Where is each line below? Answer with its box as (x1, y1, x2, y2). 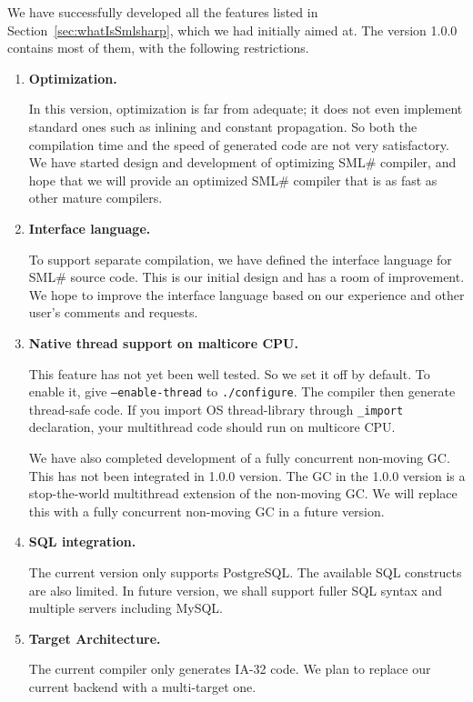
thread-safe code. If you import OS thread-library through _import (28, 399, 404, 418)
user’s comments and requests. (28, 303, 198, 322)
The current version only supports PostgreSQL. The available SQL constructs (28, 562, 462, 581)
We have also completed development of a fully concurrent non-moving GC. (28, 448, 450, 466)
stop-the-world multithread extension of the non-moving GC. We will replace (28, 484, 458, 503)
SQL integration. (28, 532, 136, 551)
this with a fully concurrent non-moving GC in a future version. (28, 501, 385, 520)
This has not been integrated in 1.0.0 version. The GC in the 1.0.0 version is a (28, 466, 466, 485)
